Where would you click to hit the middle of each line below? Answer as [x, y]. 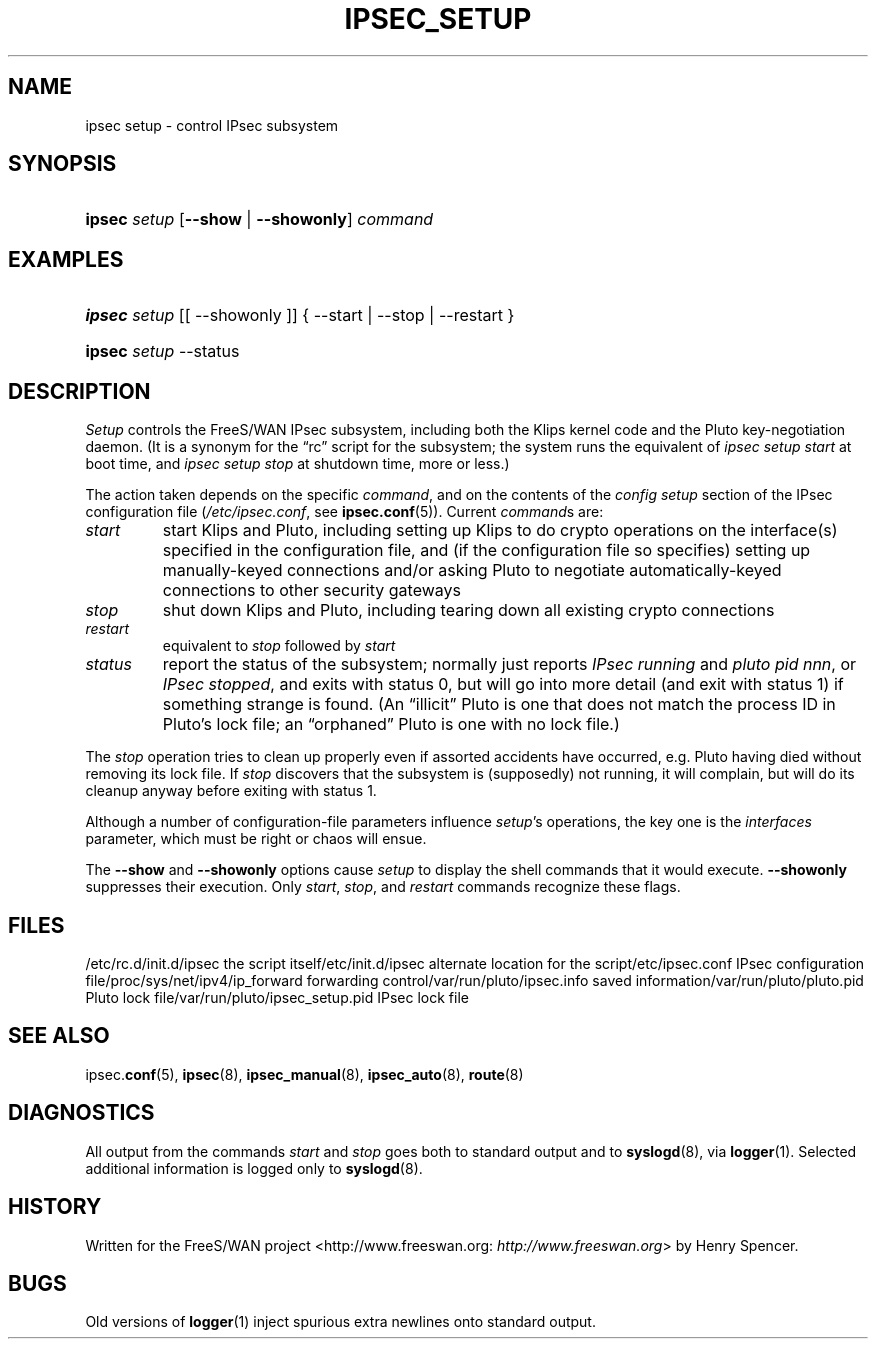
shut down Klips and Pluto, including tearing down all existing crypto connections [468, 610]
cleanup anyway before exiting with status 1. [231, 791]
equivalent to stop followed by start [279, 646]
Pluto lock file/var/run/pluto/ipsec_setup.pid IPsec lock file [277, 997]
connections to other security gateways [311, 590]
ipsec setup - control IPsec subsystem [212, 125]
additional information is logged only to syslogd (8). [254, 1168]
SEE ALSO [59, 1036]
